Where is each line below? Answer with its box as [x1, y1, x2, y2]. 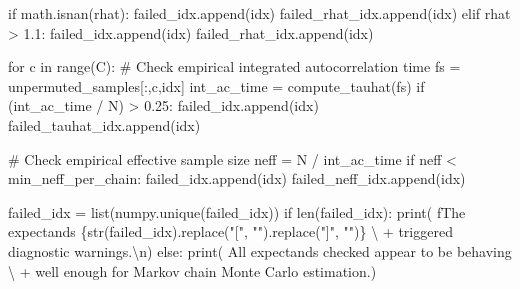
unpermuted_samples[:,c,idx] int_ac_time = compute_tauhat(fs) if [8, 75, 425, 96]
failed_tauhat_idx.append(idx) [8, 114, 201, 135]
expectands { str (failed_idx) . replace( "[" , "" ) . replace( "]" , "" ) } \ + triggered [8, 221, 453, 242]
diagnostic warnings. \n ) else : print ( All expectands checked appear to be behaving [8, 240, 512, 261]
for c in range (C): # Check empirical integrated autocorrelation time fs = [8, 56, 461, 77]
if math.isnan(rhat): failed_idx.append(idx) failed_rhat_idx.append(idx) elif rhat [8, 3, 511, 23]
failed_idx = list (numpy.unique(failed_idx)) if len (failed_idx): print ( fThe [8, 201, 466, 222]
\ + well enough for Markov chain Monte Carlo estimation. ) [8, 260, 377, 281]
